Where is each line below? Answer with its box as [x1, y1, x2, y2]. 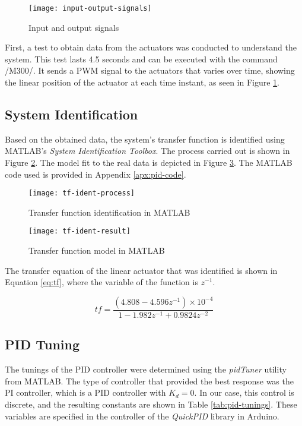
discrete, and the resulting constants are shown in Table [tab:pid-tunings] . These [5, 397, 297, 410]
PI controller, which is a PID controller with [5, 386, 166, 399]
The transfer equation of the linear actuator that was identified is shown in [5, 264, 278, 276]
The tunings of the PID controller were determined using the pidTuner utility [5, 363, 287, 375]
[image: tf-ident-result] [28, 227, 131, 236]
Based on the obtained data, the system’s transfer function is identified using [5, 132, 285, 145]
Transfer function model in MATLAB [28, 244, 165, 257]
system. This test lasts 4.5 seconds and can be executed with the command [5, 52, 278, 65]
